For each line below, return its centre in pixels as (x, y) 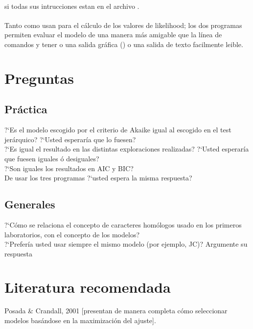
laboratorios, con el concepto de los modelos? (72, 234)
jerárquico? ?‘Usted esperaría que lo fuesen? (70, 139)
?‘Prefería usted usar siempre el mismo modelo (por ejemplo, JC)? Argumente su (126, 244)
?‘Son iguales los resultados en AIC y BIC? (69, 168)
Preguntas (39, 78)
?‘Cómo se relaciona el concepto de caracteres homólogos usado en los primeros (123, 224)
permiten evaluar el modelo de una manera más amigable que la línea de (113, 35)
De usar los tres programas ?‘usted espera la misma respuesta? (98, 178)
